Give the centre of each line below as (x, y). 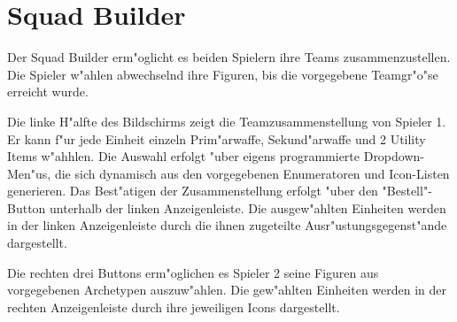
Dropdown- (394, 156)
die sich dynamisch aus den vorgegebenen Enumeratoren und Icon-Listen (252, 173)
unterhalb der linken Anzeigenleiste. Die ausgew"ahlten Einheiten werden (248, 207)
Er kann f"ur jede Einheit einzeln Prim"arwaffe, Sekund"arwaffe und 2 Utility (217, 138)
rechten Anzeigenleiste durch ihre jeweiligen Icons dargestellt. (174, 307)
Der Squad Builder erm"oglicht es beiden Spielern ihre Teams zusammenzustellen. (229, 57)
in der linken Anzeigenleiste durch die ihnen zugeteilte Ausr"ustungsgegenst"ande (227, 225)
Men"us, (29, 173)
